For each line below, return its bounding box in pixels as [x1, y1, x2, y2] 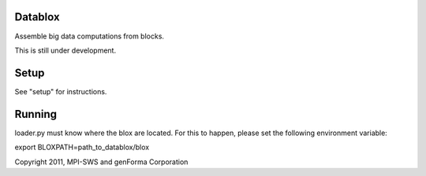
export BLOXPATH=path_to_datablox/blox [14, 142, 150, 152]
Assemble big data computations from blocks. [14, 31, 165, 41]
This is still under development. [14, 46, 117, 55]
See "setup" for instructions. [14, 86, 107, 96]
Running [14, 107, 58, 121]
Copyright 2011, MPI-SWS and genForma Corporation [14, 157, 189, 167]
